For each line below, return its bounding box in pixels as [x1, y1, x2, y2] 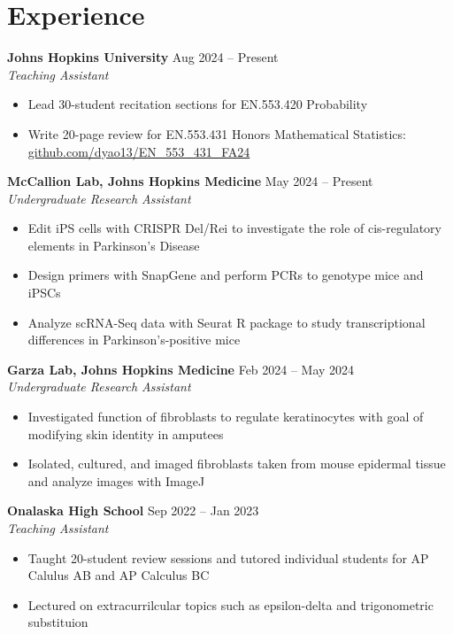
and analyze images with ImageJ [27, 471, 205, 490]
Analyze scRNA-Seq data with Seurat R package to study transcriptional [27, 313, 426, 331]
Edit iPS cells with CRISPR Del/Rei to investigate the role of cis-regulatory [27, 219, 441, 237]
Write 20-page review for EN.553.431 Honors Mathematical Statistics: [27, 124, 406, 143]
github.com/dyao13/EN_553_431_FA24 [27, 142, 250, 160]
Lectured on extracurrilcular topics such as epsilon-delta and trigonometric [27, 595, 434, 614]
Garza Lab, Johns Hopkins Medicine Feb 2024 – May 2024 [7, 360, 355, 378]
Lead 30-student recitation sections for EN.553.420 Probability [27, 95, 368, 113]
